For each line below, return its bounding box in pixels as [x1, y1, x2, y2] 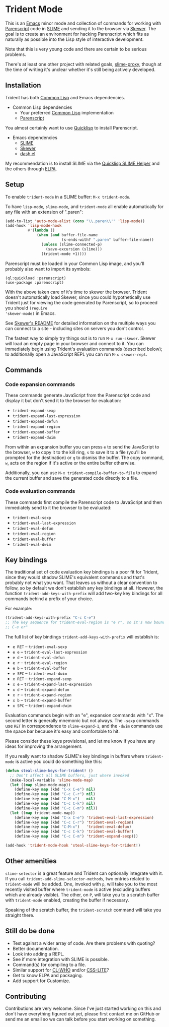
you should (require [5, 305, 48, 311]
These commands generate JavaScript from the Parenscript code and [5, 392, 150, 399]
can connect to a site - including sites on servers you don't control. [5, 325, 144, 331]
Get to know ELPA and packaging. [12, 972, 83, 978]
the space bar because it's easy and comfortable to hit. [5, 728, 120, 734]
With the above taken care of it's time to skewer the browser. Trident [5, 289, 147, 295]
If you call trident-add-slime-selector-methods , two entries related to [5, 875, 150, 881]
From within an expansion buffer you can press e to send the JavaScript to [5, 444, 159, 450]
